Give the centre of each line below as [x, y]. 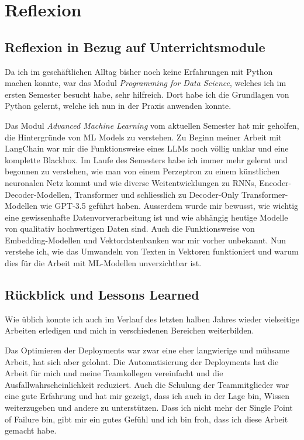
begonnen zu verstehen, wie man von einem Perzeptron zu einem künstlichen [142, 171]
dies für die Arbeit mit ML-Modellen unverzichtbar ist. [103, 263]
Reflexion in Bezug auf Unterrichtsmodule [135, 47]
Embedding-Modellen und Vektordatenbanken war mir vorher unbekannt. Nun [146, 240]
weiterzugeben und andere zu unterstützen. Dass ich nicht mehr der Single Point [149, 408]
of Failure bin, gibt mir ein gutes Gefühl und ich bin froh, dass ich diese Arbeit [146, 419]
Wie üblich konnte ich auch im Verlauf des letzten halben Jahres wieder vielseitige [152, 319]
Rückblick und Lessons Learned [102, 295]
